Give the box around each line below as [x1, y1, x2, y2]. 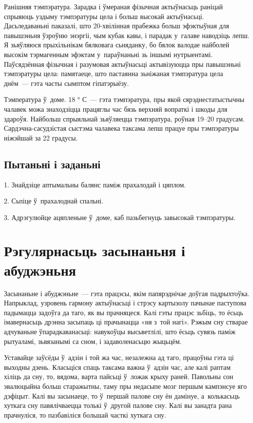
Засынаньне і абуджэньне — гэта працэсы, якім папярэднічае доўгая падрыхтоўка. [4, 288, 250, 298]
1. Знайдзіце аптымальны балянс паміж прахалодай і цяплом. [4, 179, 186, 189]
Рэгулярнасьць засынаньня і [4, 241, 185, 261]
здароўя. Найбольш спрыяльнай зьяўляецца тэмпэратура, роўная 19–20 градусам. [4, 113, 245, 123]
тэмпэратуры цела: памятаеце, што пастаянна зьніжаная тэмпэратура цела [4, 68, 223, 79]
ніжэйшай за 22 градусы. [4, 132, 78, 142]
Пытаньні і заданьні [4, 156, 101, 171]
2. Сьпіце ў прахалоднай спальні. [4, 196, 104, 206]
